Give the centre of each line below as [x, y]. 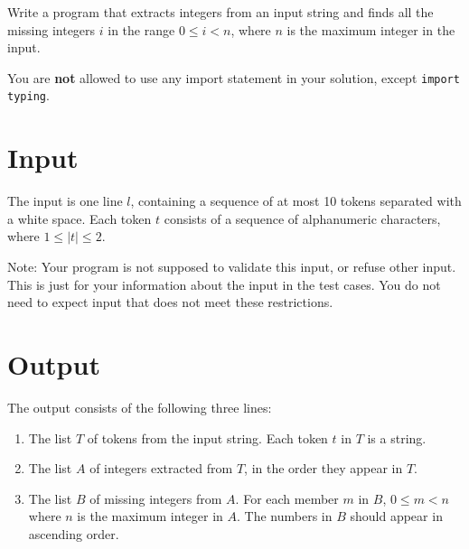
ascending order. [74, 533]
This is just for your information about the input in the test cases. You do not [224, 284]
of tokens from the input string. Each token [207, 437]
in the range [141, 29]
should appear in [396, 516]
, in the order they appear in [324, 468]
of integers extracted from [161, 468]
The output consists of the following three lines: [140, 407]
